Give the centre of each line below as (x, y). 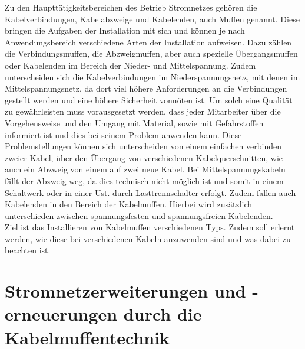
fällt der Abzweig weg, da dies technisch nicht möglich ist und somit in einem (144, 180)
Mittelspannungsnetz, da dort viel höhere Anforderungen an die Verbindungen (146, 88)
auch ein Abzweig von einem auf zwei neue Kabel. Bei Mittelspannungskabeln (145, 169)
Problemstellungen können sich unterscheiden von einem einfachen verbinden (143, 146)
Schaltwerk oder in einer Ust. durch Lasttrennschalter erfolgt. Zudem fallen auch (150, 192)
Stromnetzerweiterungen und (125, 291)
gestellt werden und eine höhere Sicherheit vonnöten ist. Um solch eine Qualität (149, 100)
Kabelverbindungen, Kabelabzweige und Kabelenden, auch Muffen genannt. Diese (152, 19)
